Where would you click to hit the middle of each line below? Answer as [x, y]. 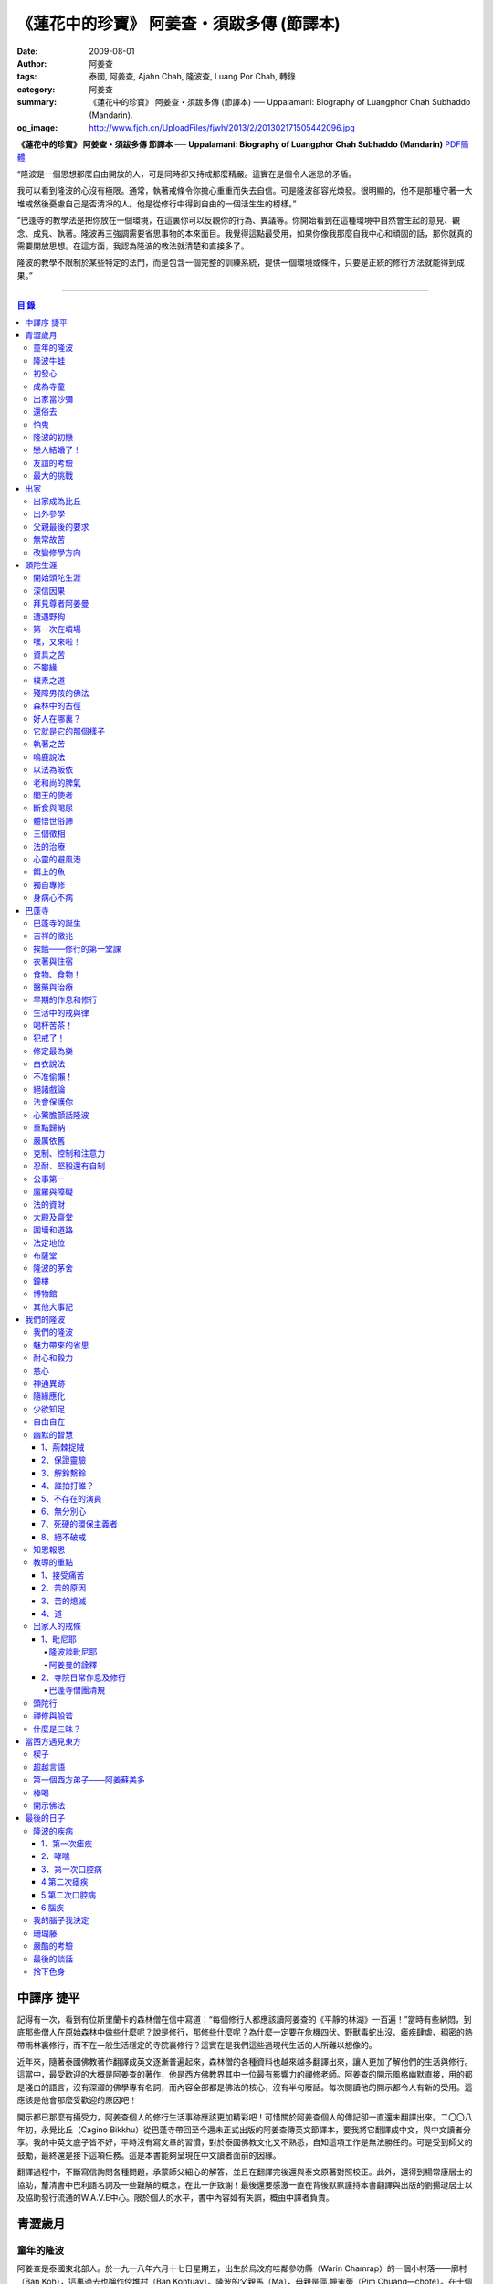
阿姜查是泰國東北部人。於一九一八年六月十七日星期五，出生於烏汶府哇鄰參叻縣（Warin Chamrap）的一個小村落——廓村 [242, 2268]
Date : [27, 51]
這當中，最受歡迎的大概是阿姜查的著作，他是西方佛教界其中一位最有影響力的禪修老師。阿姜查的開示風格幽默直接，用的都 [245, 2075]
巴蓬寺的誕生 [57, 923]
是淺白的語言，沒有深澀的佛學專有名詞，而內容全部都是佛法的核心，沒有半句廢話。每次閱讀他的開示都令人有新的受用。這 [245, 2087]
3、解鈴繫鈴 [64, 1473]
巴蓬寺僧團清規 [77, 1690]
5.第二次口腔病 [68, 1895]
